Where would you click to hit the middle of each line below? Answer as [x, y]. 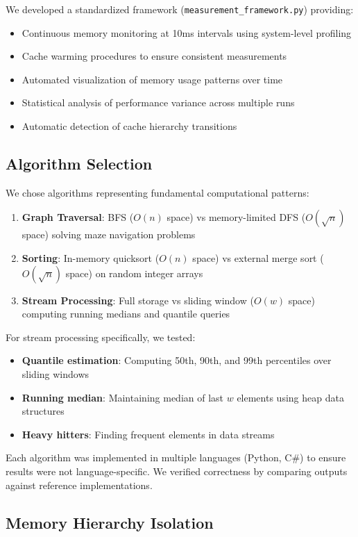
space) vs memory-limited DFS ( [236, 217]
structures [43, 411]
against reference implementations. [79, 485]
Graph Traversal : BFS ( [78, 217]
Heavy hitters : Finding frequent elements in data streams [148, 434]
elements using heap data [290, 397]
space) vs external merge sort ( [258, 258]
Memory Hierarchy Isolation [110, 522]
